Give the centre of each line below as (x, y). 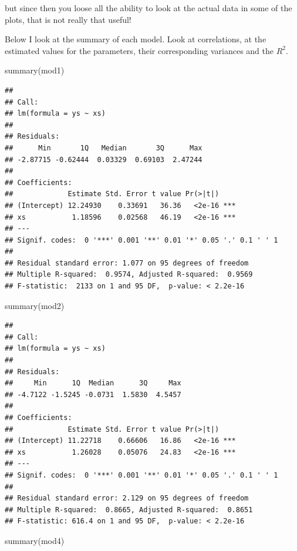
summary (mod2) (35, 305)
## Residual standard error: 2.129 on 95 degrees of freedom (127, 498)
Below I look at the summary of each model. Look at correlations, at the (136, 39)
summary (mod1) (35, 70)
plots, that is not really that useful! (68, 19)
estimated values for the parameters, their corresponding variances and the (139, 50)
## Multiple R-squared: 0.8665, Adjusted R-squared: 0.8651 (129, 510)
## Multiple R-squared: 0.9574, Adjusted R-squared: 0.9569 (129, 275)
